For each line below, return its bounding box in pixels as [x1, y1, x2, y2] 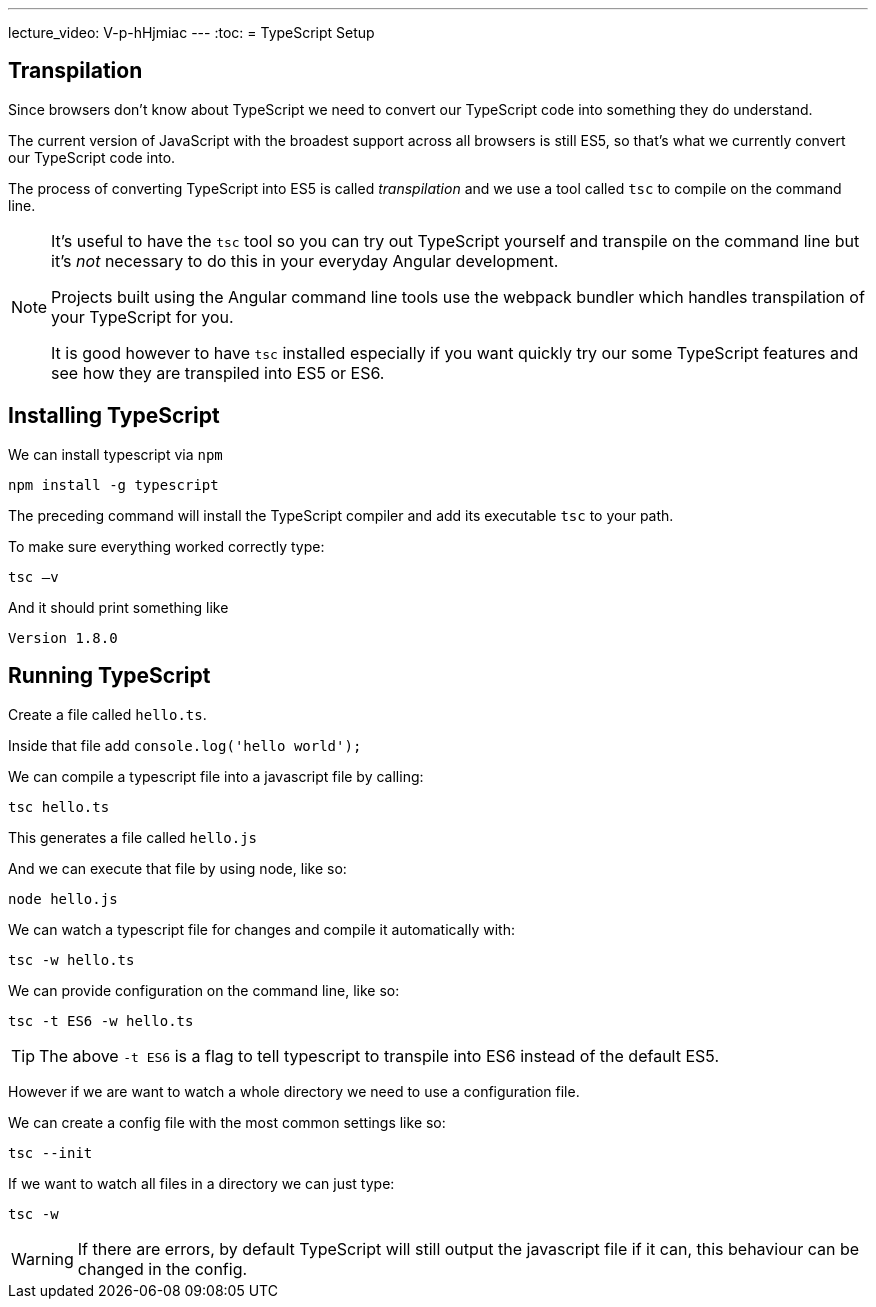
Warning [11, 1248, 74, 1269]
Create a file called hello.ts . [8, 705, 207, 723]
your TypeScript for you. [51, 306, 234, 327]
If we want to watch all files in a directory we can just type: [8, 1174, 395, 1192]
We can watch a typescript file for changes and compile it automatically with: [8, 920, 515, 938]
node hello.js [8, 890, 118, 907]
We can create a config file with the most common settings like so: [8, 1113, 446, 1131]
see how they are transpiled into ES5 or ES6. [51, 362, 385, 383]
